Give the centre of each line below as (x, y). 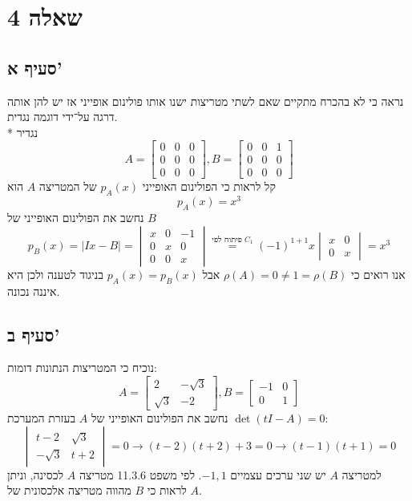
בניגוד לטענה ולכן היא (56, 274)
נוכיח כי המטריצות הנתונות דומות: (82, 368)
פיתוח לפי (227, 239)
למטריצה (362, 474)
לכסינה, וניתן (36, 474)
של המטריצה (68, 186)
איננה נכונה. (34, 291)
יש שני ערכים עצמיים (278, 474)
